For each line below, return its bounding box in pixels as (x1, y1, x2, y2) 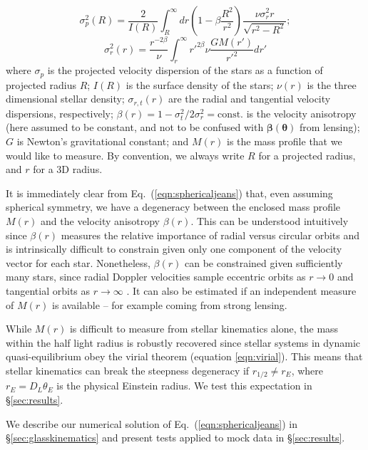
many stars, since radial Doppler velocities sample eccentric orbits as (6, 269, 306, 284)
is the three (307, 77, 357, 92)
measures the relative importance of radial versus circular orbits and (61, 227, 360, 242)
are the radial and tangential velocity (168, 91, 331, 106)
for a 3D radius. (33, 162, 103, 177)
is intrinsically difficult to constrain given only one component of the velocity (6, 241, 342, 256)
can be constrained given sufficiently (184, 255, 343, 270)
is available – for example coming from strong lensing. (52, 297, 287, 312)
